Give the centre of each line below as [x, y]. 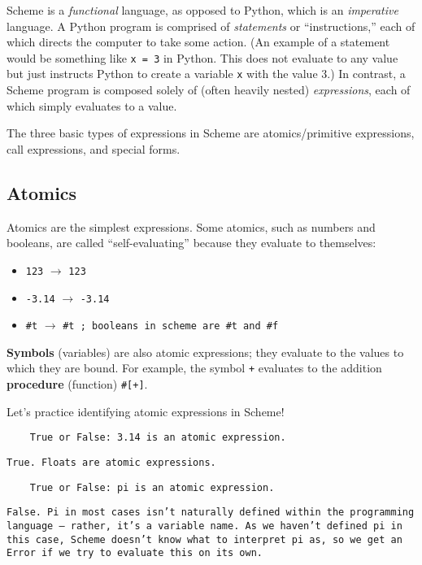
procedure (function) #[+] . [77, 384]
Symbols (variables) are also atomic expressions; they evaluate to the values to [205, 352]
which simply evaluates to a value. [92, 105]
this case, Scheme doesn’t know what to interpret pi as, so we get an [204, 539]
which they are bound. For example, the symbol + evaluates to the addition [194, 368]
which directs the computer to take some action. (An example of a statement [198, 42]
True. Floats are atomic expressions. [111, 462]
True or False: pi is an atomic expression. [152, 487]
